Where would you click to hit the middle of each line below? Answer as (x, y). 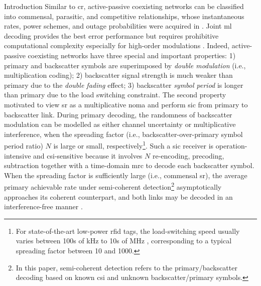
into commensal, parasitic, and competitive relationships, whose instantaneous (124, 16)
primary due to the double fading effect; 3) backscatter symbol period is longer (124, 85)
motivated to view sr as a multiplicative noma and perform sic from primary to (126, 104)
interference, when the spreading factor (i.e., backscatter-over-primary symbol (123, 134)
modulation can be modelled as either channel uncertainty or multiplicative (120, 124)
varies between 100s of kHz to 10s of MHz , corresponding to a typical (124, 241)
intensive (18, 155)
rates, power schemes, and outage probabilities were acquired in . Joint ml (118, 26)
